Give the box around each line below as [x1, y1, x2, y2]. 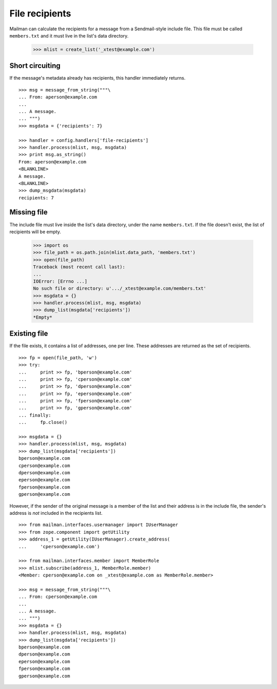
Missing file [9, 208, 48, 217]
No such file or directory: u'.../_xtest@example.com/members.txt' [33, 286, 207, 291]
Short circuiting [9, 62, 61, 70]
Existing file [9, 329, 48, 338]
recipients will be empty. [9, 229, 62, 235]
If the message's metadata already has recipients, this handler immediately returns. [9, 75, 186, 81]
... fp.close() [18, 419, 68, 425]
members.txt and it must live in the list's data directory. [9, 32, 129, 39]
